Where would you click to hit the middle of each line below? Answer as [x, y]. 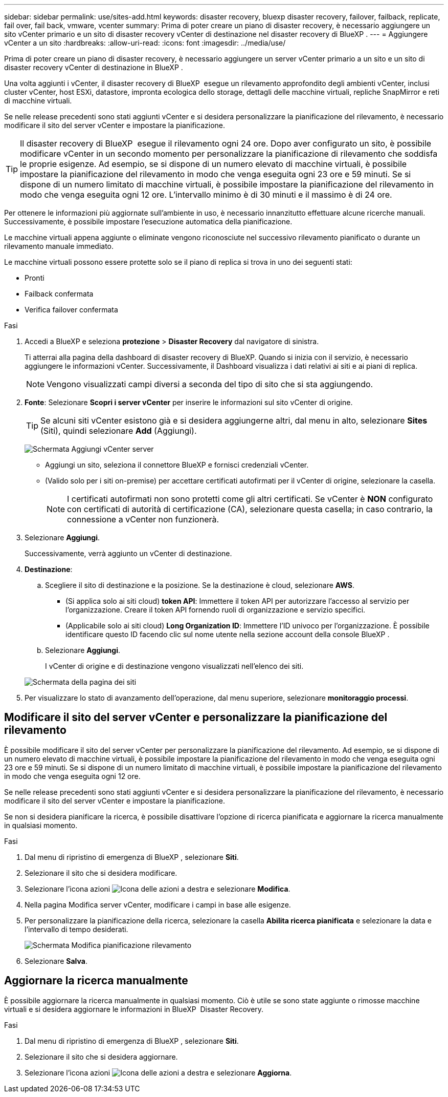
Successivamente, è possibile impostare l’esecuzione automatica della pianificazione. [148, 221]
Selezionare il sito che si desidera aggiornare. [101, 1057]
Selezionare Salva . [56, 961]
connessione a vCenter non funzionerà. [143, 519]
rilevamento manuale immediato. [59, 246]
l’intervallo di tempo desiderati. [76, 929]
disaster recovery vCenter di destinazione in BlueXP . [94, 67]
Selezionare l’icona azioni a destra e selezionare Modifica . [158, 889]
